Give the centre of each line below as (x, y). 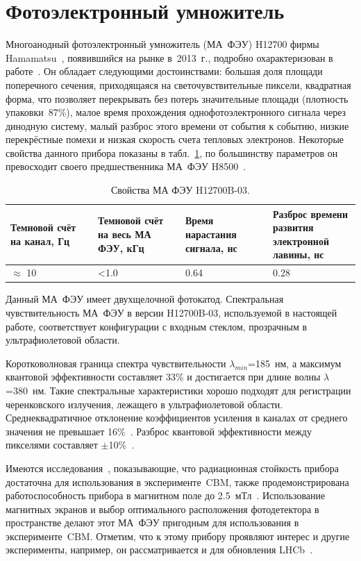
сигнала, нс (211, 248)
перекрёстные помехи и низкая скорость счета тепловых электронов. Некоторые (175, 139)
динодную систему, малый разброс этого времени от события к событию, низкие (177, 125)
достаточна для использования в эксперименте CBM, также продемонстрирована (177, 482)
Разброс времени (310, 213)
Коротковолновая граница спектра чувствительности (116, 363)
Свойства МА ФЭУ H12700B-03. (180, 190)
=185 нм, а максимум (295, 363)
